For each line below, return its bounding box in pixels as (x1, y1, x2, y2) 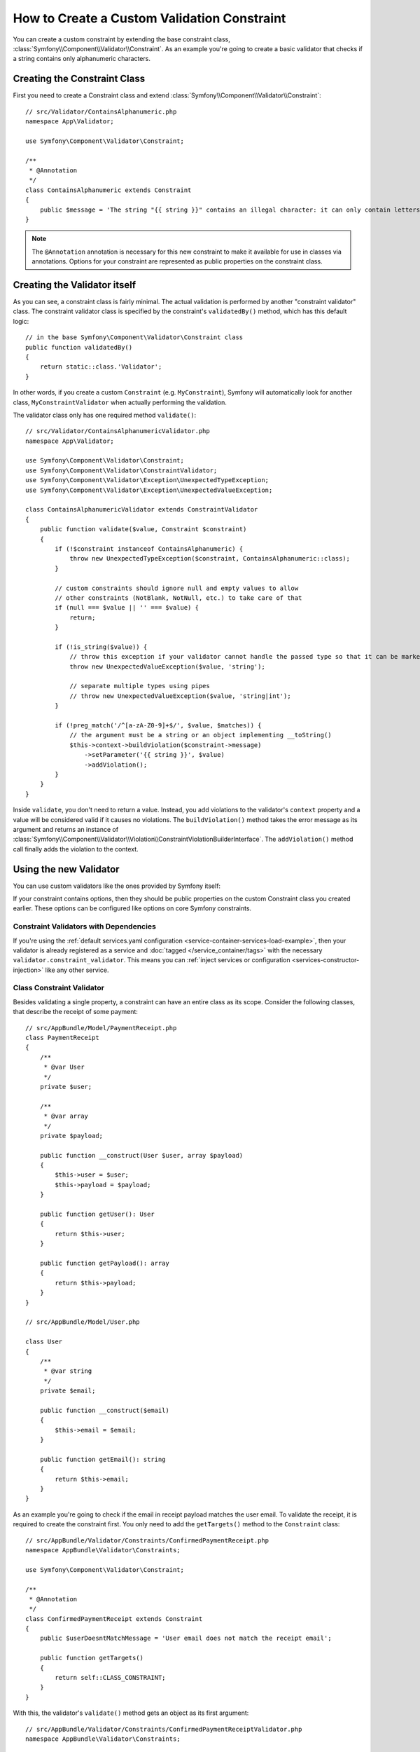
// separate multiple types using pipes (69, 682, 210, 690)
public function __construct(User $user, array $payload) (39, 1151, 244, 1159)
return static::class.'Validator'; (39, 363, 162, 371)
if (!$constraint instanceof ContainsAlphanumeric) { (55, 545, 244, 553)
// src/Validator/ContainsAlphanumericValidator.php (25, 427, 210, 435)
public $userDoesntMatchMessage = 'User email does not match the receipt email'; (39, 1634, 332, 1643)
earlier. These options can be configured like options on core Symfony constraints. (13, 904, 252, 912)
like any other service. (45, 966, 109, 974)
